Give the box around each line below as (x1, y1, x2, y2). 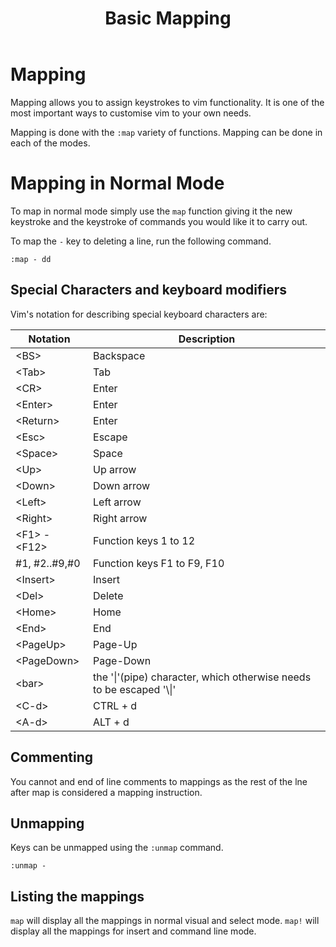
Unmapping (10, 815, 85, 832)
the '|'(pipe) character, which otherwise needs (93, 670, 312, 684)
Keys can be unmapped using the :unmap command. (10, 842, 224, 854)
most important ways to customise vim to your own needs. (10, 107, 252, 119)
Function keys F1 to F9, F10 (93, 556, 225, 570)
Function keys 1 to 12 (93, 533, 196, 547)
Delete (93, 588, 124, 602)
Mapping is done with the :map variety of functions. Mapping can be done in (10, 126, 323, 138)
